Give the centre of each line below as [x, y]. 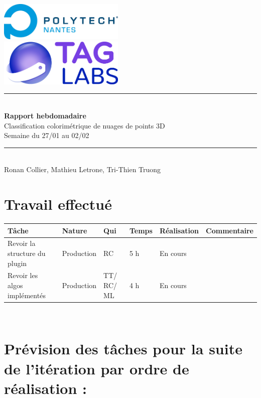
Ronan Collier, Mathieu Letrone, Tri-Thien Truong [83, 169]
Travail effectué [58, 204]
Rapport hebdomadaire [45, 115]
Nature [75, 230]
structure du [27, 253]
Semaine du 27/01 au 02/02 [47, 135]
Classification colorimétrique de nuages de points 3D [85, 125]
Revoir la [22, 243]
